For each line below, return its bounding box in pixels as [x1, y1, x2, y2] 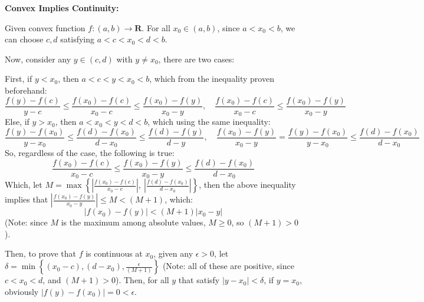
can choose [5, 33, 44, 45]
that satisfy [178, 274, 220, 286]
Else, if [5, 115, 29, 128]
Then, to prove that [5, 247, 76, 260]
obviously [5, 285, 39, 297]
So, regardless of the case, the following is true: [5, 147, 175, 159]
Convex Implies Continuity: [5, 2, 119, 14]
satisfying [60, 33, 95, 45]
